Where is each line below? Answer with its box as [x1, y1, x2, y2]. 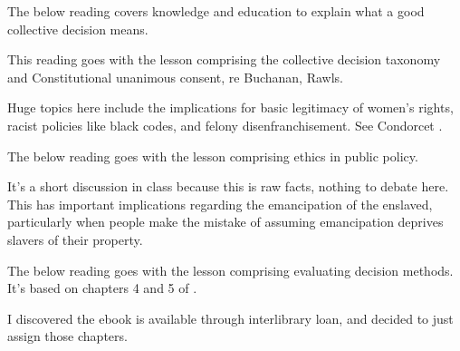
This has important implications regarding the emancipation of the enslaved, [7, 194, 433, 213]
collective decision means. [7, 19, 149, 38]
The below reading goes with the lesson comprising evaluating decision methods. [7, 260, 454, 279]
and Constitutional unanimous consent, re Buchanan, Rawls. [7, 67, 343, 86]
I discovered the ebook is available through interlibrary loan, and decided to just [7, 308, 454, 327]
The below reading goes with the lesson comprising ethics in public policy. [7, 146, 418, 165]
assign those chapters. [7, 327, 128, 346]
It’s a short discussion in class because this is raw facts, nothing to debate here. [7, 177, 449, 196]
